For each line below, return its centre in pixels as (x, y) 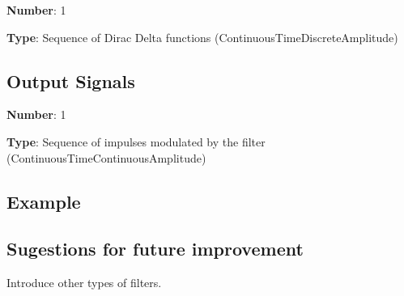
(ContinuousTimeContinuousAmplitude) (106, 157)
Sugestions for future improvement (155, 249)
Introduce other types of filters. (84, 283)
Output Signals (71, 80)
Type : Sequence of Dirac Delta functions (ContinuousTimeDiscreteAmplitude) (202, 37)
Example (44, 201)
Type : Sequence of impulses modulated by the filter (136, 141)
